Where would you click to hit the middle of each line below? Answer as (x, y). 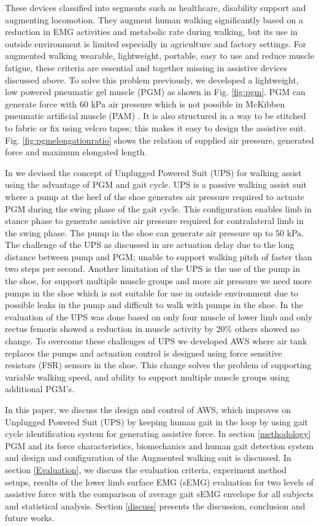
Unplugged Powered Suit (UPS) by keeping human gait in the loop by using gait (157, 421)
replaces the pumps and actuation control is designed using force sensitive (144, 353)
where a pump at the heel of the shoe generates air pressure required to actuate (155, 196)
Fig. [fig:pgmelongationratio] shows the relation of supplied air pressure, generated (159, 140)
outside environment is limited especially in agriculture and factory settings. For (156, 43)
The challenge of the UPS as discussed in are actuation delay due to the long (150, 245)
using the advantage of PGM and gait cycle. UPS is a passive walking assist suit (156, 184)
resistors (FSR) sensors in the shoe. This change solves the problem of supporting (158, 365)
